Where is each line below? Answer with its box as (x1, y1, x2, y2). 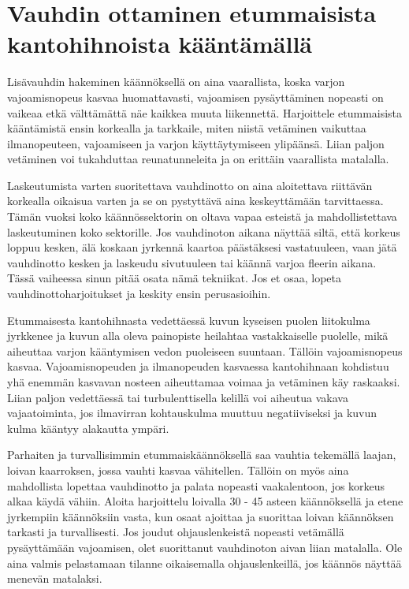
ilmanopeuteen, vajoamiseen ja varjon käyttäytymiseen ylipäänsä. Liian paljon (7, 135, 385, 151)
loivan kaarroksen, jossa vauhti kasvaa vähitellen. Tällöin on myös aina (7, 461, 349, 478)
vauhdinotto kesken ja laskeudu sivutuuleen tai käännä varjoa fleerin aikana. (7, 254, 377, 270)
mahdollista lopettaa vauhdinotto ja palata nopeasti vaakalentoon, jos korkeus (7, 477, 385, 494)
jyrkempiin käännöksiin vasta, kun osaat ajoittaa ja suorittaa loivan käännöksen (7, 508, 394, 524)
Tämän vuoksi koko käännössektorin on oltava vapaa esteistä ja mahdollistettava (7, 208, 397, 225)
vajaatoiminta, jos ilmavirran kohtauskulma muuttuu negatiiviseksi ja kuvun (7, 404, 377, 421)
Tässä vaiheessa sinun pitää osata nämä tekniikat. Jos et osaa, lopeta (7, 270, 341, 286)
